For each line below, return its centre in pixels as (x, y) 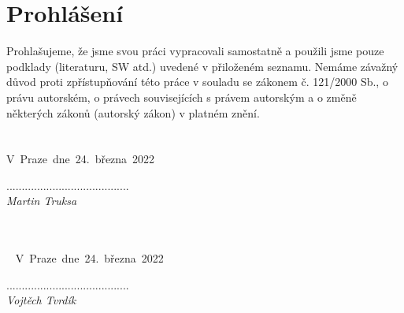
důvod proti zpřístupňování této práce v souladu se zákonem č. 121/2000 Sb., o (197, 82)
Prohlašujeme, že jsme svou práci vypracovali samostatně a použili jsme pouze (195, 51)
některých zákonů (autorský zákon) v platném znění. (133, 112)
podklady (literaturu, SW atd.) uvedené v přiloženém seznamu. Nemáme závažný (202, 66)
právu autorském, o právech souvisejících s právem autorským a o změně (182, 97)
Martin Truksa (42, 201)
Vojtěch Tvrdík (41, 300)
